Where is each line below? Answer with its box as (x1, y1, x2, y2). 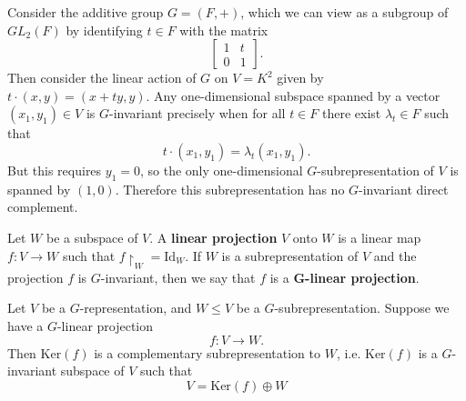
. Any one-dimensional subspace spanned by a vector (146, 85, 441, 105)
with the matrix (179, 20, 268, 39)
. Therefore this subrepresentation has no (115, 179, 345, 198)
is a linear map (338, 227, 421, 246)
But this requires (7, 160, 102, 179)
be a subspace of (46, 227, 138, 246)
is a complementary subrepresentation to (94, 343, 321, 362)
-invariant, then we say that (100, 267, 256, 286)
